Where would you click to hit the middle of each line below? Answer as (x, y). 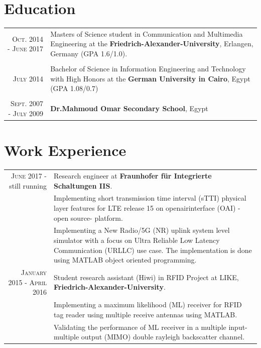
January (34, 272)
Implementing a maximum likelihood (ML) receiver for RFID (148, 304)
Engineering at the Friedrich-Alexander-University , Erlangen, (152, 43)
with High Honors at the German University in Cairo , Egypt (150, 78)
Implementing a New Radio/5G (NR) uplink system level (142, 230)
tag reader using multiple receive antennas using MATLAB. (146, 314)
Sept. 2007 (27, 103)
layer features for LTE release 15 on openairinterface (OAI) (145, 208)
